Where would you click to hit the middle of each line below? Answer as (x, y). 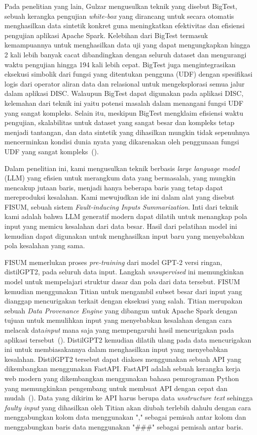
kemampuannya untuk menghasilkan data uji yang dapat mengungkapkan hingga (128, 45)
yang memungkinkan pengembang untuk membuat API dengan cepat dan (116, 388)
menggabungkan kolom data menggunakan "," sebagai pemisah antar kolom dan (125, 417)
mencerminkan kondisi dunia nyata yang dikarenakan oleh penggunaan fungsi (122, 142)
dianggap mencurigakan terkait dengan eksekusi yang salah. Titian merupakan (124, 301)
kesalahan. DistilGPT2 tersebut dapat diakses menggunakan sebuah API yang (123, 359)
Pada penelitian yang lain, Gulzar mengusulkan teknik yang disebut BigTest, (121, 6)
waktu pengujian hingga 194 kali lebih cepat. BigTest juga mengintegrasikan (120, 64)
